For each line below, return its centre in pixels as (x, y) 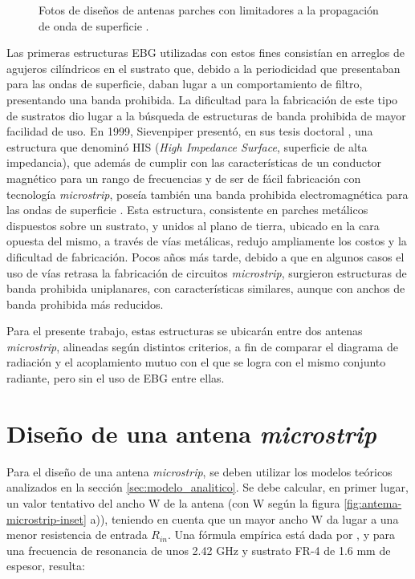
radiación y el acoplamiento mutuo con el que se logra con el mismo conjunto (196, 362)
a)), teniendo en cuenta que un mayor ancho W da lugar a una (244, 518)
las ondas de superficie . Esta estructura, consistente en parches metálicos (187, 210)
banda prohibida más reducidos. (85, 304)
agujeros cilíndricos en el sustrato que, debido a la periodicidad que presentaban (203, 68)
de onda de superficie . (94, 25)
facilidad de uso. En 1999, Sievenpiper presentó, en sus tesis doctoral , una (190, 131)
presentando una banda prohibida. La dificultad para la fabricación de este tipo (202, 99)
